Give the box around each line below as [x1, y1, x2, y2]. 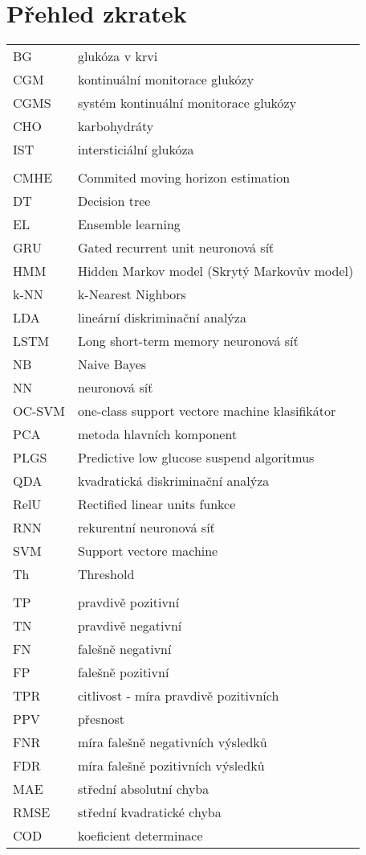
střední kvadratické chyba [77, 803, 222, 822]
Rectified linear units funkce [77, 495, 236, 514]
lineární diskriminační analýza [77, 308, 246, 327]
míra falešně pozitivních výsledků [77, 756, 265, 775]
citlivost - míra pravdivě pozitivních [77, 686, 279, 705]
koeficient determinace [77, 826, 203, 845]
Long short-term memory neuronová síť [77, 331, 299, 351]
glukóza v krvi [77, 47, 158, 66]
